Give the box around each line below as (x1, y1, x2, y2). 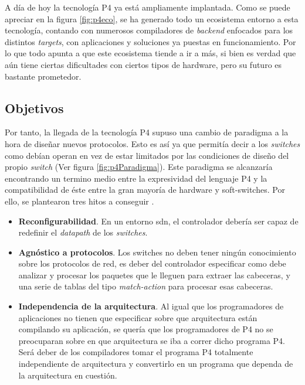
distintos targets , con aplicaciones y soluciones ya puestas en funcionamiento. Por (5, 35, 296, 47)
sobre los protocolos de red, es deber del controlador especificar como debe (18, 257, 286, 270)
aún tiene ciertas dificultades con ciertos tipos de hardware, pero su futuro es (5, 58, 282, 70)
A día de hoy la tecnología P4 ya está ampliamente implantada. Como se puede (5, 1, 290, 13)
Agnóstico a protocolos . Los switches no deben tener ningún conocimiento (18, 246, 296, 258)
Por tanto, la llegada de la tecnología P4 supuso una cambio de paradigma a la (5, 126, 289, 138)
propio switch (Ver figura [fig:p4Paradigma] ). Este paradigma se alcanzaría (5, 161, 273, 173)
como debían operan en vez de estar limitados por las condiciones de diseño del (5, 149, 289, 161)
